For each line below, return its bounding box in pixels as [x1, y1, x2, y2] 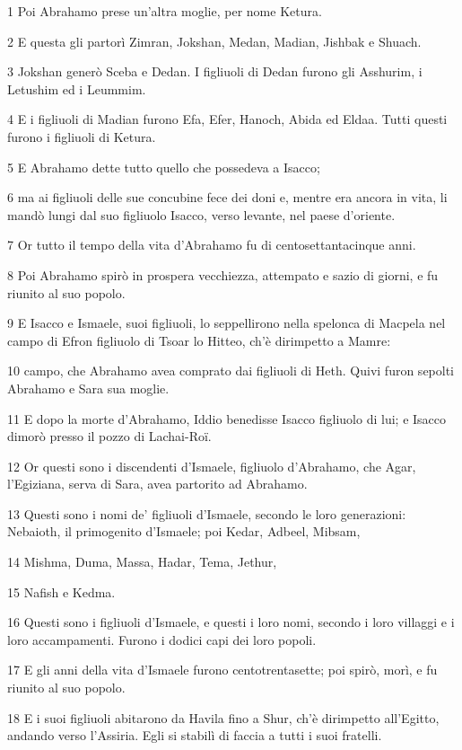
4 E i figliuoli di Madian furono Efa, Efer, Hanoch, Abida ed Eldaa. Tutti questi [7, 110, 448, 128]
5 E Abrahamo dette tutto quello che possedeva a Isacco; [7, 157, 320, 176]
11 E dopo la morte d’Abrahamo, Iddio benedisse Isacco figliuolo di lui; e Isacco [7, 409, 447, 428]
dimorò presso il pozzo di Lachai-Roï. [7, 427, 212, 446]
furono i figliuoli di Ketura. [7, 127, 156, 146]
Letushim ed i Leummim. [7, 79, 146, 98]
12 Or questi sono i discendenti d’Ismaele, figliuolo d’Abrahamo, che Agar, [7, 456, 416, 475]
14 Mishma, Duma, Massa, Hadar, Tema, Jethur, [7, 552, 277, 571]
